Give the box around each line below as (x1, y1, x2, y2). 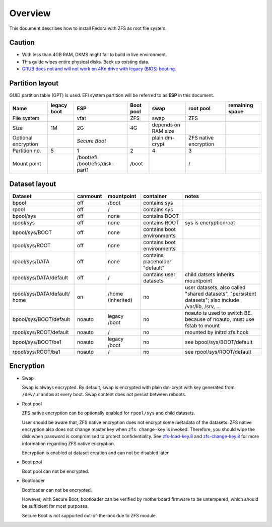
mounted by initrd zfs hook (184, 329, 249, 336)
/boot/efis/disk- (77, 160, 114, 167)
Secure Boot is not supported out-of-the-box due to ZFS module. (22, 512, 157, 518)
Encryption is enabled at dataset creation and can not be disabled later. (22, 450, 170, 456)
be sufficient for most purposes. (22, 503, 89, 509)
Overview (9, 8, 51, 19)
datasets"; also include (184, 297, 239, 304)
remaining (228, 102, 253, 109)
